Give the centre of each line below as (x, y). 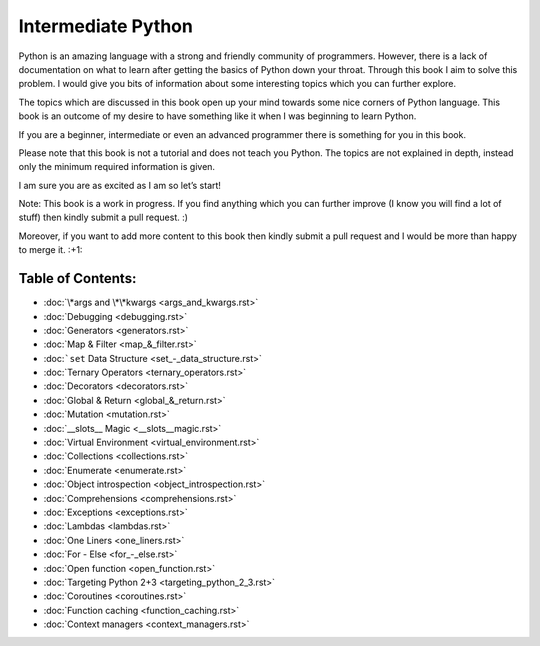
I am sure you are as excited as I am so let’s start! (120, 185)
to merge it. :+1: (50, 250)
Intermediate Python (106, 26)
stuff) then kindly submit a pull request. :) (103, 217)
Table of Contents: (77, 278)
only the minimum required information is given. (116, 167)
